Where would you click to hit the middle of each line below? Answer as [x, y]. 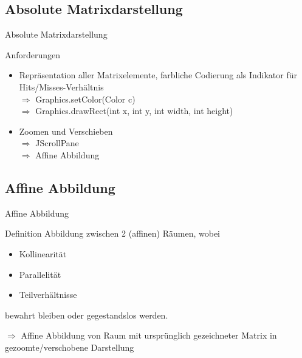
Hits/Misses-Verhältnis [61, 86]
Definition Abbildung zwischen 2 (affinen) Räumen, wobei [112, 233]
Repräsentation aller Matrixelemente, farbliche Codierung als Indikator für [158, 75]
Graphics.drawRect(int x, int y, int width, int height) [134, 111]
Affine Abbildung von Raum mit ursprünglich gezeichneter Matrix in [149, 335]
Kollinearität [43, 253]
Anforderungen [33, 54]
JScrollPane [57, 143]
